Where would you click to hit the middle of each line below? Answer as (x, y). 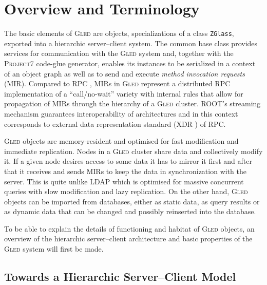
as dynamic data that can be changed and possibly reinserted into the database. (130, 211)
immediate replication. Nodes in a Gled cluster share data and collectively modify (133, 151)
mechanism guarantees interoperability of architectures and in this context (121, 113)
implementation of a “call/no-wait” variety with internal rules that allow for (124, 93)
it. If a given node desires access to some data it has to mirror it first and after (128, 161)
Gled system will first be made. (54, 249)
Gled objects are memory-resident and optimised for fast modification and (121, 141)
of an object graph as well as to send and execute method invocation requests (125, 73)
